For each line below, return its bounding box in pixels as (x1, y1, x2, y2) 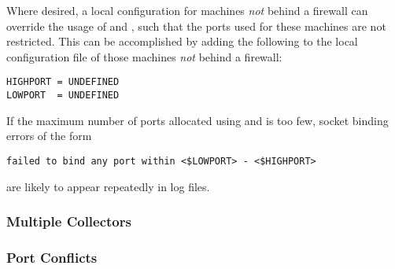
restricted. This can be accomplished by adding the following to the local (6, 33, 358, 50)
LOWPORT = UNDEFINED (6, 90, 120, 101)
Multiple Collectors (6, 212, 131, 231)
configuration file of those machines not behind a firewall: (6, 48, 282, 64)
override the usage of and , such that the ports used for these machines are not (6, 17, 386, 34)
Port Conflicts (6, 247, 98, 267)
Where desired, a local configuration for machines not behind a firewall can (6, 2, 368, 18)
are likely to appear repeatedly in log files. (6, 178, 210, 194)
